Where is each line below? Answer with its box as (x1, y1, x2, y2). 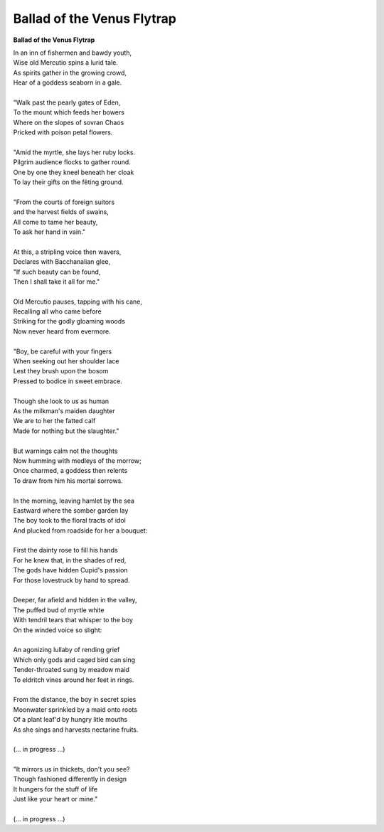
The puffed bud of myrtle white (13, 605, 105, 614)
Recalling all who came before (13, 307, 102, 316)
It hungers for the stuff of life (13, 784, 98, 793)
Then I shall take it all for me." (13, 277, 100, 286)
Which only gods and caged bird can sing (13, 655, 135, 664)
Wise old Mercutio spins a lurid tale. (13, 58, 119, 67)
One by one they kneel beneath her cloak (13, 168, 134, 176)
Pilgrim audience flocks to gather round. (13, 158, 131, 166)
